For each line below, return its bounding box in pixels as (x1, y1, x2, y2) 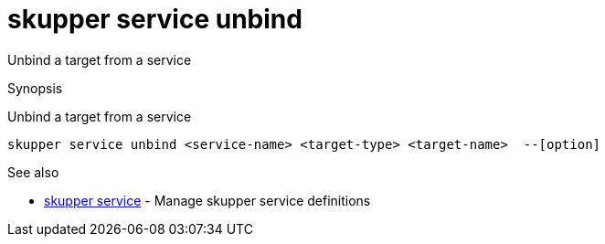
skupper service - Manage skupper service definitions (44, 192, 371, 208)
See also (7, 164, 59, 180)
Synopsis (7, 80, 63, 96)
